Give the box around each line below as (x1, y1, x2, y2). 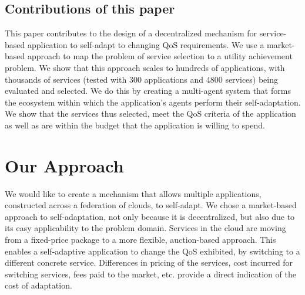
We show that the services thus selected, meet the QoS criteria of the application (5, 107, 296, 120)
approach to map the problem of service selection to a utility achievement (27, 50, 293, 62)
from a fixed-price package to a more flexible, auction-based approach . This (5, 233, 276, 246)
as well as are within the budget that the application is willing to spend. (5, 118, 265, 131)
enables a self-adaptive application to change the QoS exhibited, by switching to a (5, 245, 300, 257)
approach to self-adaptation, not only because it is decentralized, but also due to (5, 210, 295, 222)
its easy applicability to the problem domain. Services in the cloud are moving (5, 222, 286, 234)
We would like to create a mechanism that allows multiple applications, (5, 187, 262, 199)
